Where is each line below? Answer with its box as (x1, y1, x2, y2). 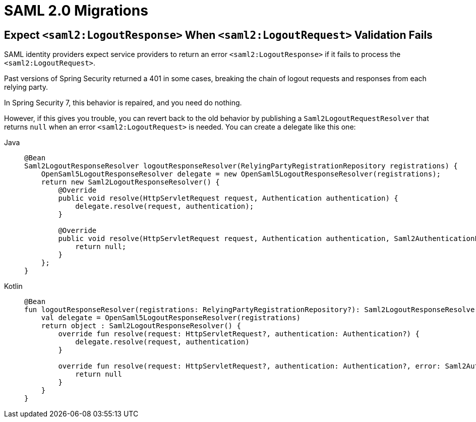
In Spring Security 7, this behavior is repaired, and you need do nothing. (4, 98, 242, 107)
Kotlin (4, 282, 23, 291)
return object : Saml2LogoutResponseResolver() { (41, 322, 241, 330)
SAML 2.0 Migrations (4, 2, 148, 19)
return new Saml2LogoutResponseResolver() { (41, 178, 220, 187)
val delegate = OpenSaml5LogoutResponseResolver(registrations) (41, 314, 301, 322)
